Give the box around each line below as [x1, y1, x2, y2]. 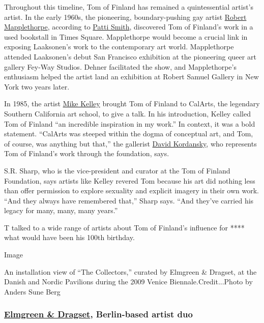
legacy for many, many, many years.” [4, 205, 118, 216]
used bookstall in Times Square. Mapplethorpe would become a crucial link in [4, 31, 248, 42]
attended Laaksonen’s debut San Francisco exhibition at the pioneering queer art [4, 51, 256, 62]
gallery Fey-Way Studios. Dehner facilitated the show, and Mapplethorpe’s [4, 61, 237, 72]
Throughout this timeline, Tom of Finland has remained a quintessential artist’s [4, 2, 254, 12]
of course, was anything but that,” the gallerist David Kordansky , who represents [4, 138, 257, 149]
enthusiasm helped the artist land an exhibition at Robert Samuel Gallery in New [4, 71, 259, 82]
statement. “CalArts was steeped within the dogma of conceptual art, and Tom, [4, 128, 253, 139]
